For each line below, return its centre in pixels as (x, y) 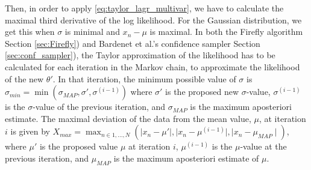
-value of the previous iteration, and (99, 107)
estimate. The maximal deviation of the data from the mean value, (128, 118)
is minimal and (92, 32)
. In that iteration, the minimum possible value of (144, 78)
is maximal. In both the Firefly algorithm (226, 32)
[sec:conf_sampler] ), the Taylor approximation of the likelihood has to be (140, 55)
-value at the (263, 146)
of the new (24, 78)
